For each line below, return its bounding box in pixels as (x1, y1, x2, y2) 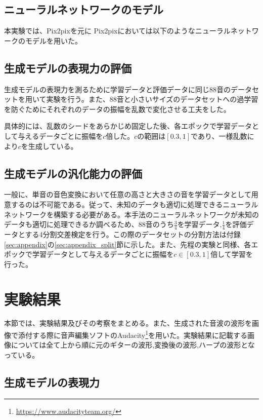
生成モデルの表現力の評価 (4, 60, 131, 75)
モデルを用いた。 (25, 35, 82, 46)
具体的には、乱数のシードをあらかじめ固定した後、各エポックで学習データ (4, 121, 252, 131)
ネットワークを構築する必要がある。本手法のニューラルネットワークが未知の (4, 209, 259, 219)
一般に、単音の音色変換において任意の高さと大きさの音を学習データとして (4, 189, 251, 200)
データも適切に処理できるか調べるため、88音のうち (4, 219, 174, 230)
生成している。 (28, 140, 78, 151)
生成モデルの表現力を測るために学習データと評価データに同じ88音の (4, 84, 231, 94)
